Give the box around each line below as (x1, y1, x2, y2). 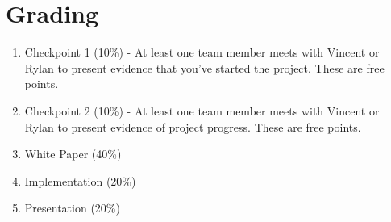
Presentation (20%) (24, 199, 120, 216)
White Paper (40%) (24, 145, 122, 162)
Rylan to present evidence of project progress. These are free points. (24, 118, 361, 135)
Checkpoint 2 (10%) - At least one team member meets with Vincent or (24, 102, 380, 119)
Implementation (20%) (24, 172, 136, 189)
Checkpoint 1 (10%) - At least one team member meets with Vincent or (24, 44, 380, 61)
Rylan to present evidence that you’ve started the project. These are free (24, 59, 385, 76)
